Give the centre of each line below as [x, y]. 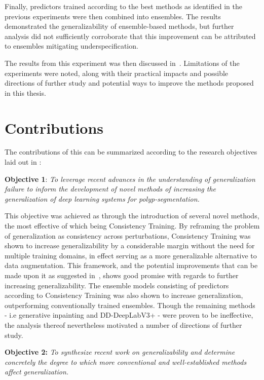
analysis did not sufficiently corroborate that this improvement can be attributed [130, 36]
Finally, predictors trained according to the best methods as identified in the [123, 6]
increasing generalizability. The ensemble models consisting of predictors [117, 285]
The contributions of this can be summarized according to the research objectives [131, 152]
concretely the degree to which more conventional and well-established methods [126, 362]
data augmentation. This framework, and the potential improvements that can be [131, 265]
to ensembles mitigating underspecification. [71, 46]
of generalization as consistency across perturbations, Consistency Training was [128, 235]
